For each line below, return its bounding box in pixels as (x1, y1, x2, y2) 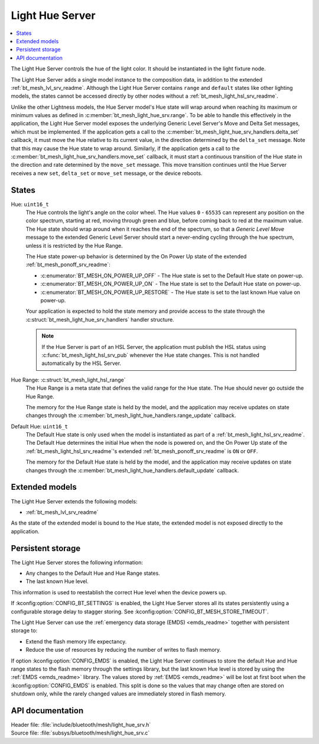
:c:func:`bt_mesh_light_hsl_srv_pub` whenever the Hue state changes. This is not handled (41, 351, 259, 358)
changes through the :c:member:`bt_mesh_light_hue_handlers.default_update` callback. (25, 467, 239, 474)
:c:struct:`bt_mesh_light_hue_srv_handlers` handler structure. (25, 316, 174, 323)
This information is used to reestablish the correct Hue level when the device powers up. (11, 588, 227, 596)
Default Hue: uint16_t (11, 423, 68, 430)
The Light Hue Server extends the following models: (11, 497, 138, 505)
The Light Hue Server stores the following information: (11, 559, 144, 566)
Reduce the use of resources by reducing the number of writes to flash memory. (25, 646, 222, 654)
